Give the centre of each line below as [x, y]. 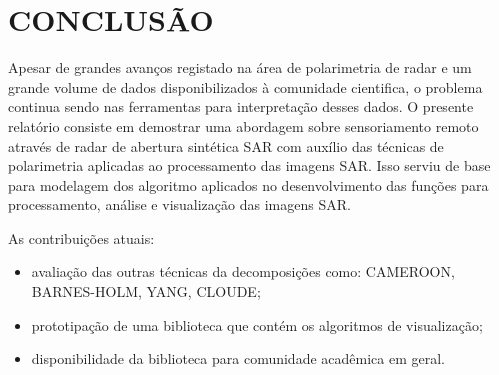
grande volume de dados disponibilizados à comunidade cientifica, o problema [245, 86]
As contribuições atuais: [81, 237]
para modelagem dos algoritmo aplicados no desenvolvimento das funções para [248, 184]
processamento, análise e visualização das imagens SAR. [179, 204]
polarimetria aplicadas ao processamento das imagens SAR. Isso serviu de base [249, 165]
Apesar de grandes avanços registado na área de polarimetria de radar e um [240, 67]
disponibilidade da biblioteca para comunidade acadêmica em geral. [238, 358]
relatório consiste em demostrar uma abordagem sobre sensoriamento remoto [243, 125]
